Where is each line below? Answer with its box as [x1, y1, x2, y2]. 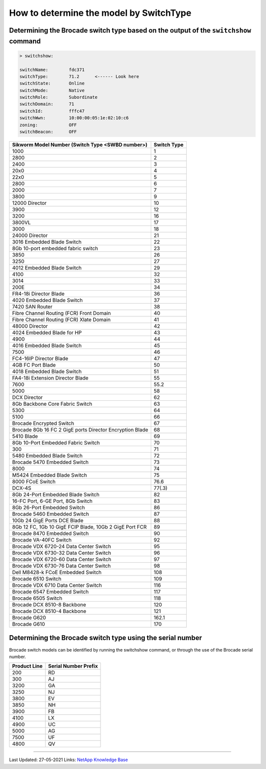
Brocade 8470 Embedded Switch [12, 530, 89, 537]
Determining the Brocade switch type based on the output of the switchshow [9, 26, 251, 35]
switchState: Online [19, 80, 85, 86]
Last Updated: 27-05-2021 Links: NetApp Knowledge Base [9, 757, 128, 763]
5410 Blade [12, 433, 38, 440]
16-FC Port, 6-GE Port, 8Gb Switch [12, 498, 93, 504]
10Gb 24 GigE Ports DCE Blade [12, 517, 84, 524]
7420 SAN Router [12, 304, 53, 310]
